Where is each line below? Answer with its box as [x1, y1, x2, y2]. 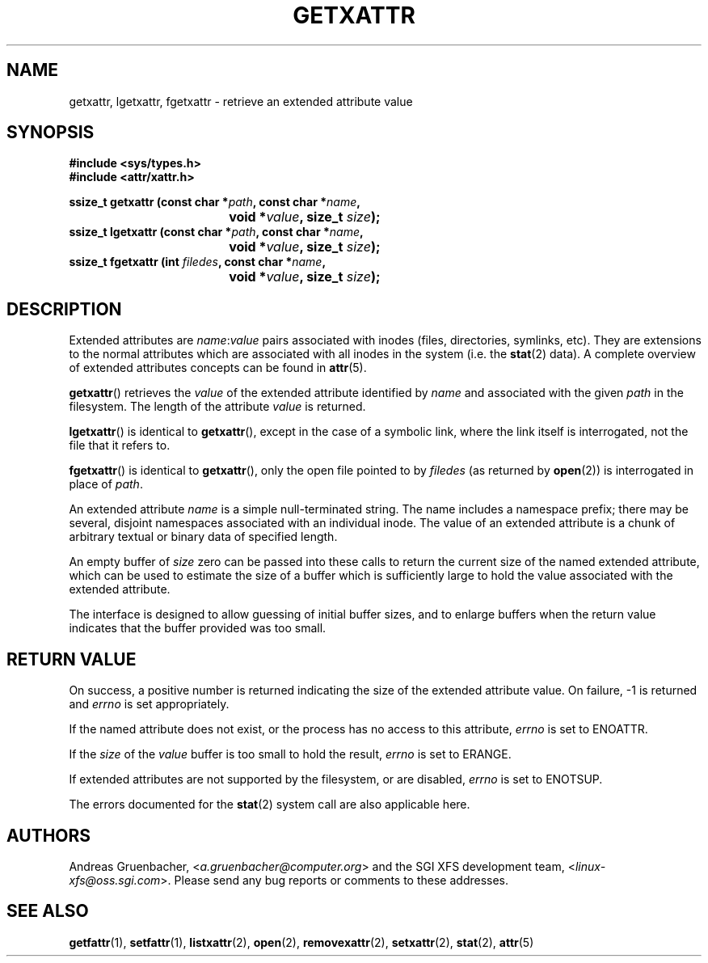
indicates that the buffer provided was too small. [69, 621, 327, 636]
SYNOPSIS [6, 122, 95, 143]
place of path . [69, 477, 143, 492]
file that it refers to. [69, 438, 171, 453]
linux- [575, 859, 606, 873]
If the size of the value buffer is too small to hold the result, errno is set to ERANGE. [69, 747, 512, 762]
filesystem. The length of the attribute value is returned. [69, 399, 366, 414]
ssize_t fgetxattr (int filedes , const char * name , [69, 255, 327, 269]
